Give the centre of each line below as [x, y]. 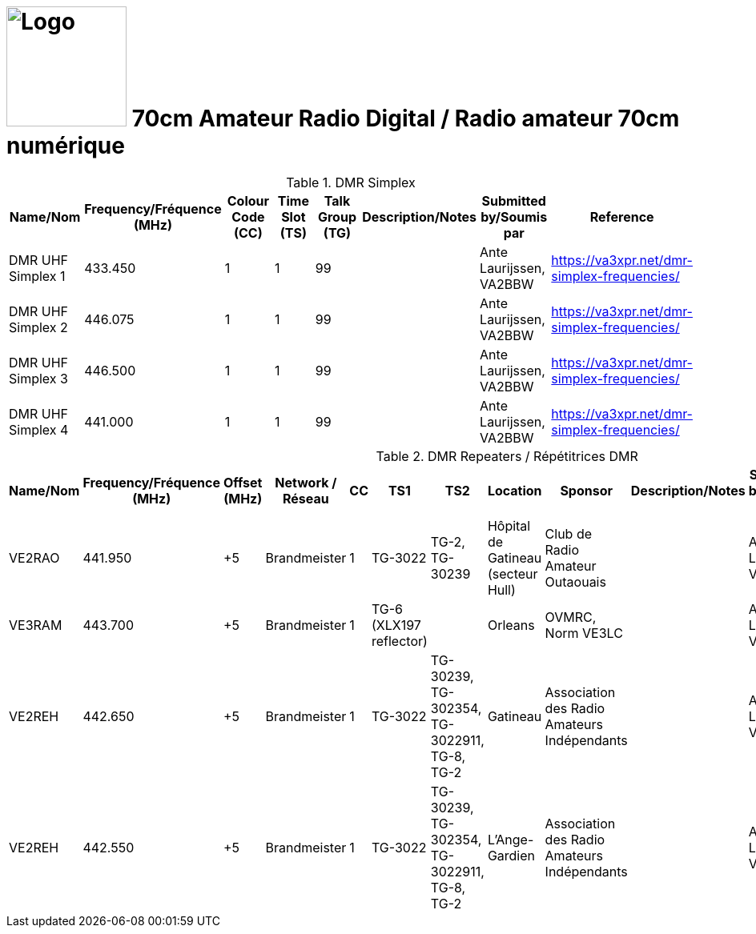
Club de [569, 533]
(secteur [513, 573]
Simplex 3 [38, 378]
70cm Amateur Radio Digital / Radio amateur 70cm [406, 118]
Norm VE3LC [584, 633]
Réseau [306, 498]
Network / [306, 482]
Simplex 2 [38, 327]
